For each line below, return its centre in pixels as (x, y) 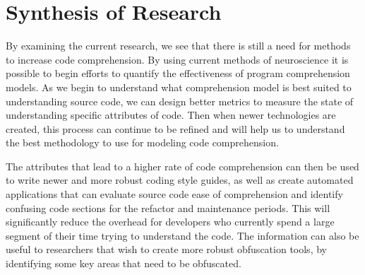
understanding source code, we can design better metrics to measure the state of (180, 101)
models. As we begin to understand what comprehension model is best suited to (179, 87)
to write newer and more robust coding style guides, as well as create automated (180, 180)
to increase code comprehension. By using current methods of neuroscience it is (177, 59)
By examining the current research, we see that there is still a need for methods (178, 46)
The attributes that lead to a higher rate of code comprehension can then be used (182, 166)
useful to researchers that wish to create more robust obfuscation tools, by (166, 249)
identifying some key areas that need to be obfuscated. (124, 263)
